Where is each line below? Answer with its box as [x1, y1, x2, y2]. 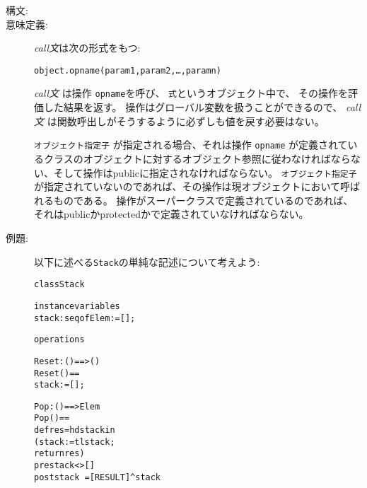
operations [34, 335, 85, 345]
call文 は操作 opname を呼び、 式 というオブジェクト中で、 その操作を [34, 86, 349, 100]
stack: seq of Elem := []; [34, 313, 136, 323]
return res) [34, 448, 85, 459]
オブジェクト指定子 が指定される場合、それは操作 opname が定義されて [34, 137, 348, 152]
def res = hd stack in [34, 425, 115, 436]
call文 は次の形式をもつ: [34, 40, 141, 55]
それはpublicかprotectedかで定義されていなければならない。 [34, 207, 309, 221]
